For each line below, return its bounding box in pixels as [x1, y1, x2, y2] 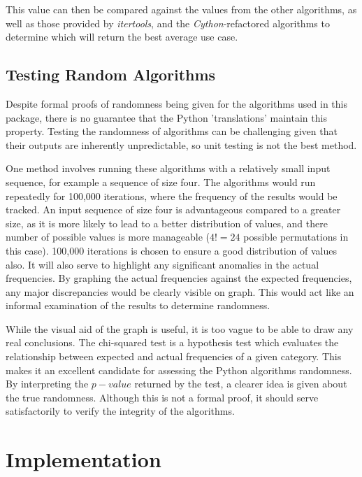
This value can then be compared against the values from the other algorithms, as [6, 2, 357, 16]
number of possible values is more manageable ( [6, 229, 210, 244]
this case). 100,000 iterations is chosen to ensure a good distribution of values [6, 243, 337, 257]
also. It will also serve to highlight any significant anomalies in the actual [6, 257, 319, 271]
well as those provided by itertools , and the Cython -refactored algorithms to [6, 15, 330, 30]
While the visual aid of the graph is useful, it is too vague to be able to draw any [6, 321, 354, 336]
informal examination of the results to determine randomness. [6, 298, 270, 313]
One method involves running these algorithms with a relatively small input [6, 161, 331, 176]
